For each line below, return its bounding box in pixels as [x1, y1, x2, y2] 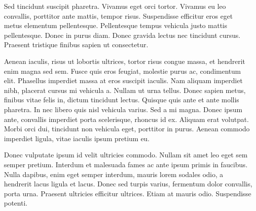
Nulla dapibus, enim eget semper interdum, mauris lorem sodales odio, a [4, 169, 223, 179]
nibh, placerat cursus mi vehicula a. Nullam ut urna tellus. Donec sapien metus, [4, 85, 246, 95]
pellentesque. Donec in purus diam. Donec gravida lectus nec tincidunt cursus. [4, 30, 241, 40]
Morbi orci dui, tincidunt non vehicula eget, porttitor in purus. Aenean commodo [4, 123, 250, 134]
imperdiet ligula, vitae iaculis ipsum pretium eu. [4, 133, 150, 143]
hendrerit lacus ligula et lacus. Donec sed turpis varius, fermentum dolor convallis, [4, 179, 253, 189]
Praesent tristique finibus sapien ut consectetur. [4, 39, 148, 50]
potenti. [4, 198, 28, 208]
